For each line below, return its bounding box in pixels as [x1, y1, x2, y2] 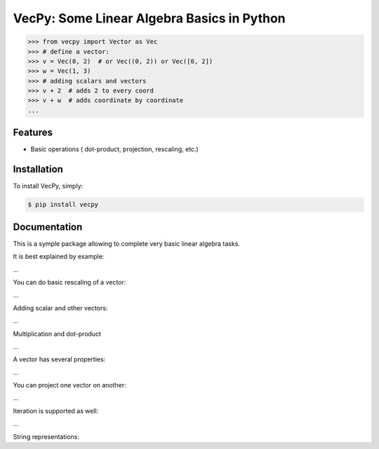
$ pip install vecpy [27, 200, 98, 209]
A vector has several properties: [13, 355, 106, 364]
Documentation [13, 221, 83, 233]
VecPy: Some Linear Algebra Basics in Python [13, 11, 286, 26]
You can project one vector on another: [13, 381, 126, 389]
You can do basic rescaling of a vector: [13, 277, 126, 286]
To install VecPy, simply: [13, 182, 84, 191]
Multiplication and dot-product [13, 329, 102, 338]
